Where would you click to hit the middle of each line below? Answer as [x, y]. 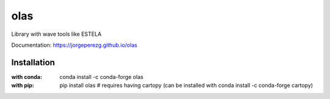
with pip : [23, 86]
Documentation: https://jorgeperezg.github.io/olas [74, 45]
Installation [33, 62]
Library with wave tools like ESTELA [57, 34]
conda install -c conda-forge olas [101, 77]
